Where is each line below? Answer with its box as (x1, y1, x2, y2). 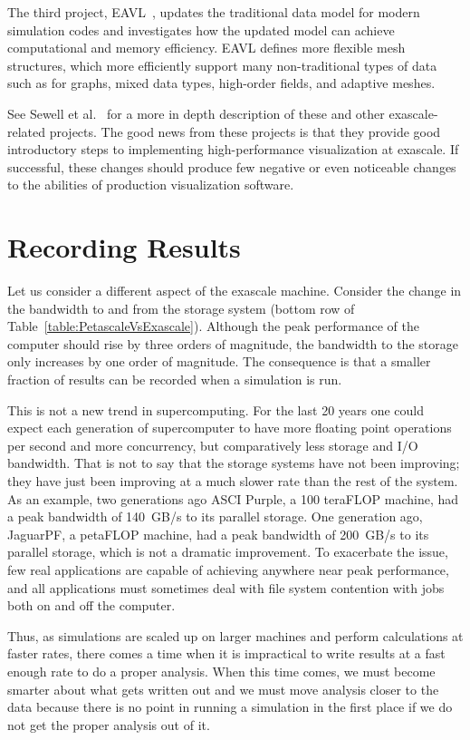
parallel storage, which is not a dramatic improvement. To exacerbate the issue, (7, 542, 448, 561)
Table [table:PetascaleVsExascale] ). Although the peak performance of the (7, 316, 419, 336)
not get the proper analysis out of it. (7, 715, 210, 734)
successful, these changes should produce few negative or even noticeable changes (7, 157, 456, 176)
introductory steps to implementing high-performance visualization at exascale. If (7, 140, 459, 159)
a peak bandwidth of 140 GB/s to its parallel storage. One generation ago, (7, 507, 423, 526)
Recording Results (7, 229, 241, 266)
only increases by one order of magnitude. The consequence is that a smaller (7, 352, 431, 371)
